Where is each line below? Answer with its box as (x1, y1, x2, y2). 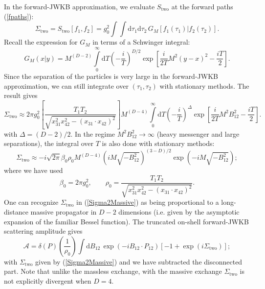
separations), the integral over (4, 138, 94, 148)
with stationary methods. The (159, 80, 249, 91)
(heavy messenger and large (156, 128, 240, 139)
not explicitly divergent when (4, 275, 91, 286)
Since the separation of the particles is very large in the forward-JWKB (4, 71, 218, 81)
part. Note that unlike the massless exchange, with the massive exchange (4, 266, 222, 276)
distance (4, 206, 28, 217)
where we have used (4, 165, 63, 175)
